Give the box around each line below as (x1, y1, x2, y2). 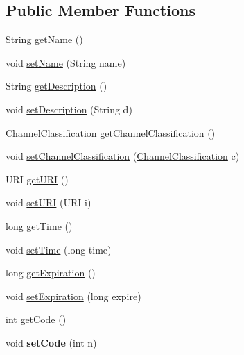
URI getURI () (6, 172, 69, 186)
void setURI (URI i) (6, 195, 91, 210)
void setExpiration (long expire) (6, 288, 141, 303)
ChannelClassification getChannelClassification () (6, 125, 216, 140)
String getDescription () (6, 79, 107, 93)
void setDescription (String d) (6, 101, 132, 116)
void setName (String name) (6, 55, 126, 69)
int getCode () (6, 312, 67, 327)
